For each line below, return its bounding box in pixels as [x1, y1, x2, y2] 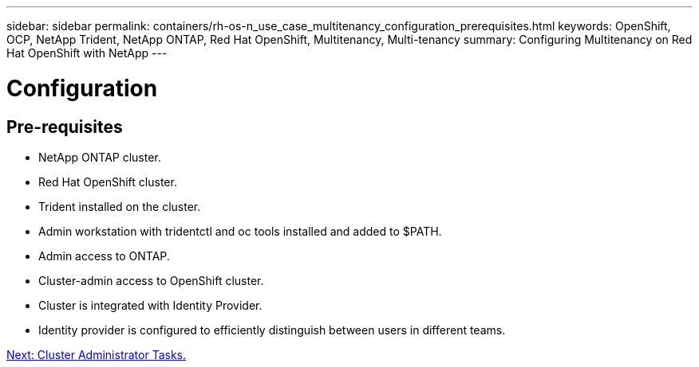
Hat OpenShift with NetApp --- [6, 46, 168, 60]
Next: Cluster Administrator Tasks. [6, 347, 187, 361]
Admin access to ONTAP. [38, 248, 170, 263]
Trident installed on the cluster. [38, 199, 201, 213]
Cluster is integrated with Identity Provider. [38, 298, 263, 312]
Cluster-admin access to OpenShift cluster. [38, 273, 264, 287]
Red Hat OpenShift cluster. [38, 174, 177, 189]
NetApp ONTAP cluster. [38, 150, 161, 164]
